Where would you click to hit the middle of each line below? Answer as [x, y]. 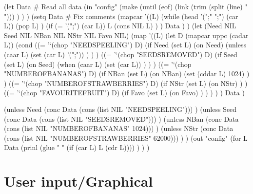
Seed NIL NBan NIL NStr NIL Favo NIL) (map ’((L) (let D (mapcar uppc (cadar [126, 35]
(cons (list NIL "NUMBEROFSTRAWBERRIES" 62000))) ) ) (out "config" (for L [126, 138]
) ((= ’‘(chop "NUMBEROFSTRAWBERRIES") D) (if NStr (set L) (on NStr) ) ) [126, 83]
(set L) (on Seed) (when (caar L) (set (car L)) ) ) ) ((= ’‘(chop [98, 64]
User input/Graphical [78, 181]
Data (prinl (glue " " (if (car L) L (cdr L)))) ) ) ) [77, 147]
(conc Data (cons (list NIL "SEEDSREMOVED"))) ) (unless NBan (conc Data [121, 119]
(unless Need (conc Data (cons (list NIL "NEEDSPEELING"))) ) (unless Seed [120, 109]
